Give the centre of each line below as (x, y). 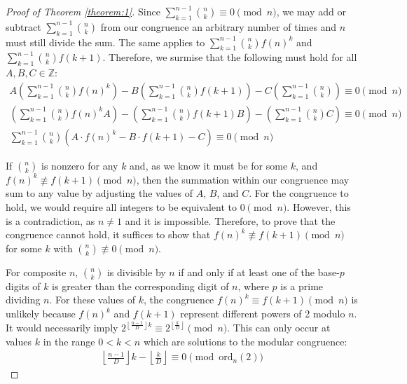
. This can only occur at (279, 328)
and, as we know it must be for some (209, 165)
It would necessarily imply (62, 328)
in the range (69, 341)
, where (253, 286)
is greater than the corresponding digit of (140, 286)
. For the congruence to (299, 193)
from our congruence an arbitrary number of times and (219, 26)
